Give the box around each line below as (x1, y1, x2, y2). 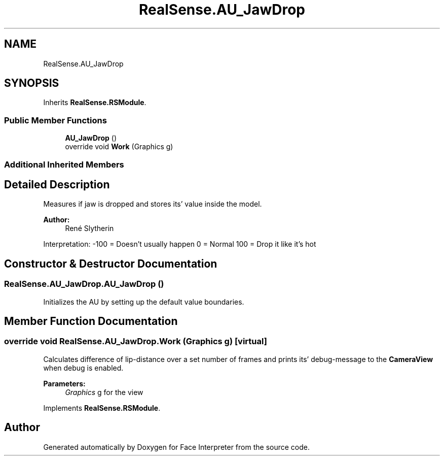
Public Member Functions (4, 115, 107, 125)
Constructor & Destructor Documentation (4, 257, 217, 270)
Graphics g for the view (65, 387, 143, 397)
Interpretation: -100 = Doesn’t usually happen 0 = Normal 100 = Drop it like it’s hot (43, 240, 316, 249)
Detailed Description (4, 178, 110, 191)
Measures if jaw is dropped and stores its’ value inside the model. (43, 200, 262, 209)
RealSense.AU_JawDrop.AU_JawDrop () (4, 279, 164, 289)
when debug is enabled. (43, 363, 124, 372)
